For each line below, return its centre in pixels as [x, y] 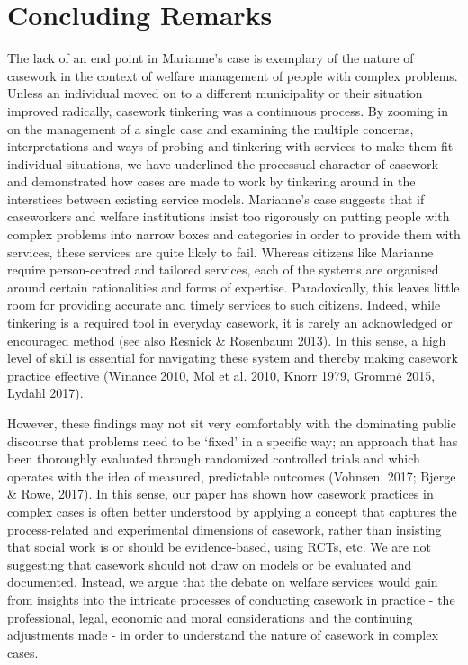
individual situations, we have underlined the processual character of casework [223, 163]
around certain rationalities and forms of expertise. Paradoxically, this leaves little [234, 287]
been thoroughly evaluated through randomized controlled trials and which [214, 458]
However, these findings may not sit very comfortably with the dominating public [232, 423]
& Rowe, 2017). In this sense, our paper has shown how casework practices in [220, 494]
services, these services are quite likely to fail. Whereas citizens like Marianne [220, 252]
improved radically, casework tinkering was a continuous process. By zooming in [228, 110]
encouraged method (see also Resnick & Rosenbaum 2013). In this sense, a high [227, 340]
